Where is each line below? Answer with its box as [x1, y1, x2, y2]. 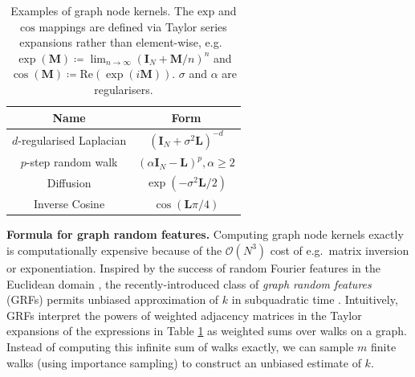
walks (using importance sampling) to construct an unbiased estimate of [6, 354, 361, 371]
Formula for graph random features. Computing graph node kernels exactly [6, 226, 404, 243]
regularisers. [94, 80, 153, 97]
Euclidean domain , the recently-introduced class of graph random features [6, 275, 372, 292]
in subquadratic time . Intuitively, [231, 291, 398, 308]
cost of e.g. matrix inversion [270, 241, 409, 258]
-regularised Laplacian [18, 131, 127, 148]
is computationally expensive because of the [6, 241, 222, 258]
